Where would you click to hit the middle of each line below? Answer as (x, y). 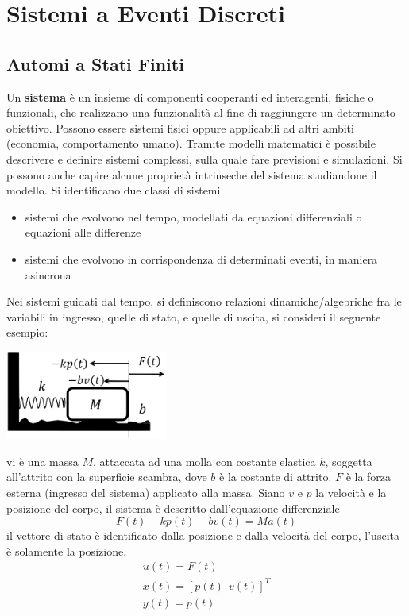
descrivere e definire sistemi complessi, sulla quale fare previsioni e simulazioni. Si (204, 158)
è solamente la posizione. (67, 551)
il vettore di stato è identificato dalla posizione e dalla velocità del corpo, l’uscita (203, 535)
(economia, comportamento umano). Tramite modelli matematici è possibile (191, 143)
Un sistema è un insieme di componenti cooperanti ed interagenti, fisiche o (190, 96)
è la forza (368, 477)
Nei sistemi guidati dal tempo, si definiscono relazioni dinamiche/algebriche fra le (204, 301)
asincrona (48, 274)
